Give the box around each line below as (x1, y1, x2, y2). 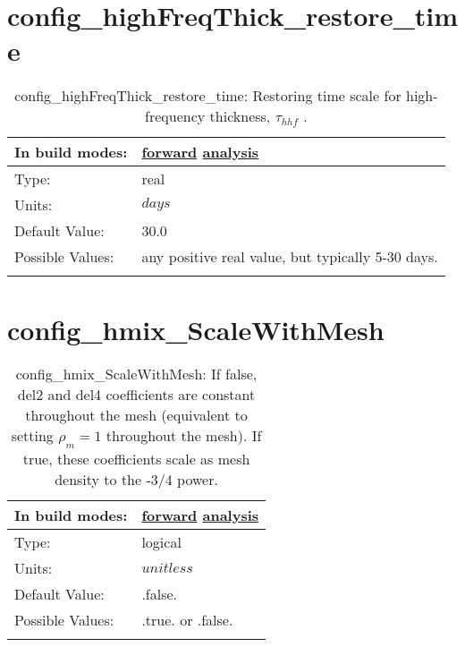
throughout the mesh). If (106, 425, 262, 447)
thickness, (209, 106, 271, 127)
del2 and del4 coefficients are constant (17, 384, 256, 405)
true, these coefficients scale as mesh (22, 447, 250, 469)
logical (141, 531, 182, 552)
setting (11, 425, 54, 447)
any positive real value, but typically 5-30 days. (141, 246, 438, 268)
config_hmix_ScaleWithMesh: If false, (15, 363, 258, 385)
